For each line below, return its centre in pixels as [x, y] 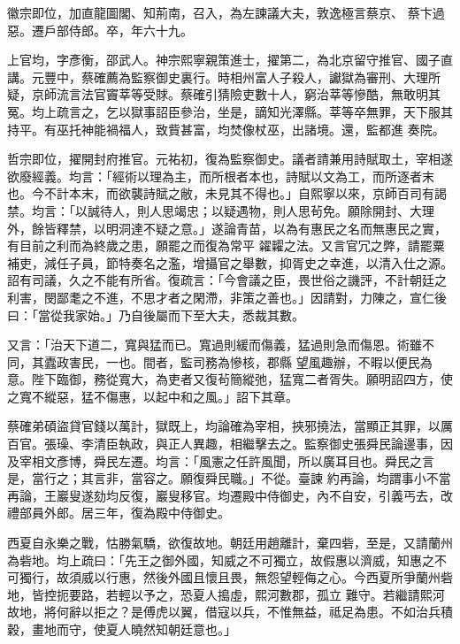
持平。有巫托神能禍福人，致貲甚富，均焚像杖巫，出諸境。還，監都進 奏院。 [226, 129]
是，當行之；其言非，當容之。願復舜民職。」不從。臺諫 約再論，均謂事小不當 [229, 478]
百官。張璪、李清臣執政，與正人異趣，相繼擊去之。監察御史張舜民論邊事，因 [230, 444]
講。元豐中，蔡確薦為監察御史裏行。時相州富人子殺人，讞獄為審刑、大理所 [224, 77]
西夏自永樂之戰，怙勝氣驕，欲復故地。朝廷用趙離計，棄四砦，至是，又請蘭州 [230, 543]
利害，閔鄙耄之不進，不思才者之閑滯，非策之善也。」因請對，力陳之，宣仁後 [227, 297]
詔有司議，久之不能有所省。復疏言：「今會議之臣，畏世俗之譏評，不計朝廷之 [227, 280]
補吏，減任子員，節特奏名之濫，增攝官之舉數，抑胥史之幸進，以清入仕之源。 [230, 262]
